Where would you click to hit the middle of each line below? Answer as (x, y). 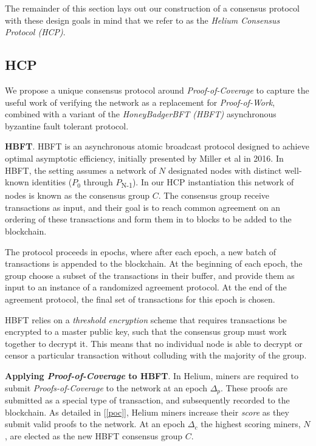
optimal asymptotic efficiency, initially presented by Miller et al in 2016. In (144, 158)
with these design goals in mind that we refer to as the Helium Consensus (143, 20)
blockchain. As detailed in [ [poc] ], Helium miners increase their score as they (147, 412)
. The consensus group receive (214, 195)
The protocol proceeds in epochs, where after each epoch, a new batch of (140, 251)
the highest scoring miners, (251, 424)
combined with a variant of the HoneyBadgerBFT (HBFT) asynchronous (141, 114)
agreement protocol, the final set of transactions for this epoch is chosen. (140, 299)
